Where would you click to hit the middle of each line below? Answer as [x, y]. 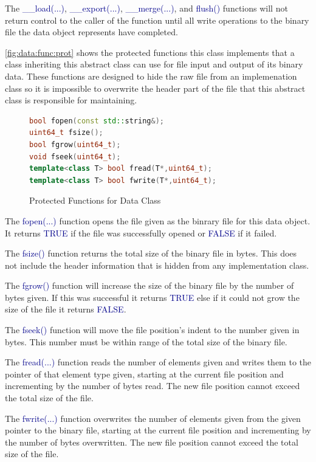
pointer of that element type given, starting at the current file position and [144, 374]
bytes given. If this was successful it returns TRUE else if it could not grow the [152, 297]
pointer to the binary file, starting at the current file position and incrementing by [158, 430]
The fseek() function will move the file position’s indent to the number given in [152, 330]
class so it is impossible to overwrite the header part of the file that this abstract [155, 88]
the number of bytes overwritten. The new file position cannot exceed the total [152, 442]
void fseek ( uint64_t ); [75, 157]
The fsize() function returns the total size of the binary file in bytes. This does [151, 253]
